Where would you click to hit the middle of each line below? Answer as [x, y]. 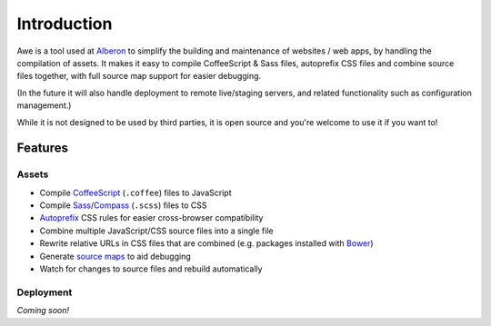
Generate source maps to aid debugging [115, 256]
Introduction [65, 24]
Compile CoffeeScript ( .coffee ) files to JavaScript [135, 193]
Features [42, 148]
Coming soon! [43, 311]
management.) [44, 105]
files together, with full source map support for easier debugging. [139, 76]
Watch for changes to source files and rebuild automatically [151, 269]
